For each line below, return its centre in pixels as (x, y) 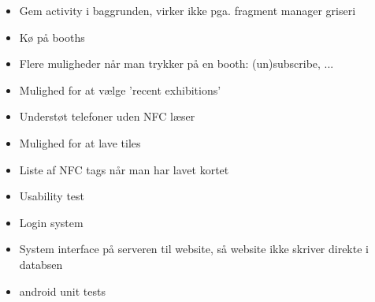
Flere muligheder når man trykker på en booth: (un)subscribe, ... (176, 63)
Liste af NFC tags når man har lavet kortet (124, 169)
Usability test (52, 196)
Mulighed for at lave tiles (80, 142)
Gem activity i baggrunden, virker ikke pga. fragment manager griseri (187, 10)
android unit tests (62, 291)
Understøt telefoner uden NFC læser (107, 116)
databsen (41, 264)
